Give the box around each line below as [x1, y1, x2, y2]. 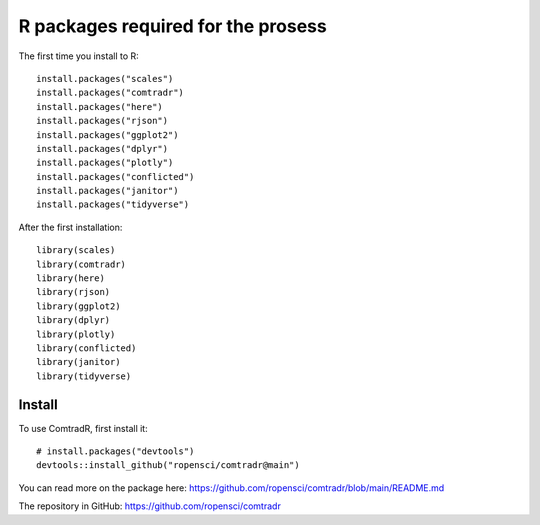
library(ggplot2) [36, 300, 121, 312]
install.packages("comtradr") [36, 87, 185, 99]
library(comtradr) [36, 258, 127, 270]
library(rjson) [36, 286, 111, 298]
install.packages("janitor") [36, 185, 179, 197]
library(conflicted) [36, 342, 137, 354]
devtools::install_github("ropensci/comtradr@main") [36, 460, 300, 471]
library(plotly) [36, 328, 116, 340]
